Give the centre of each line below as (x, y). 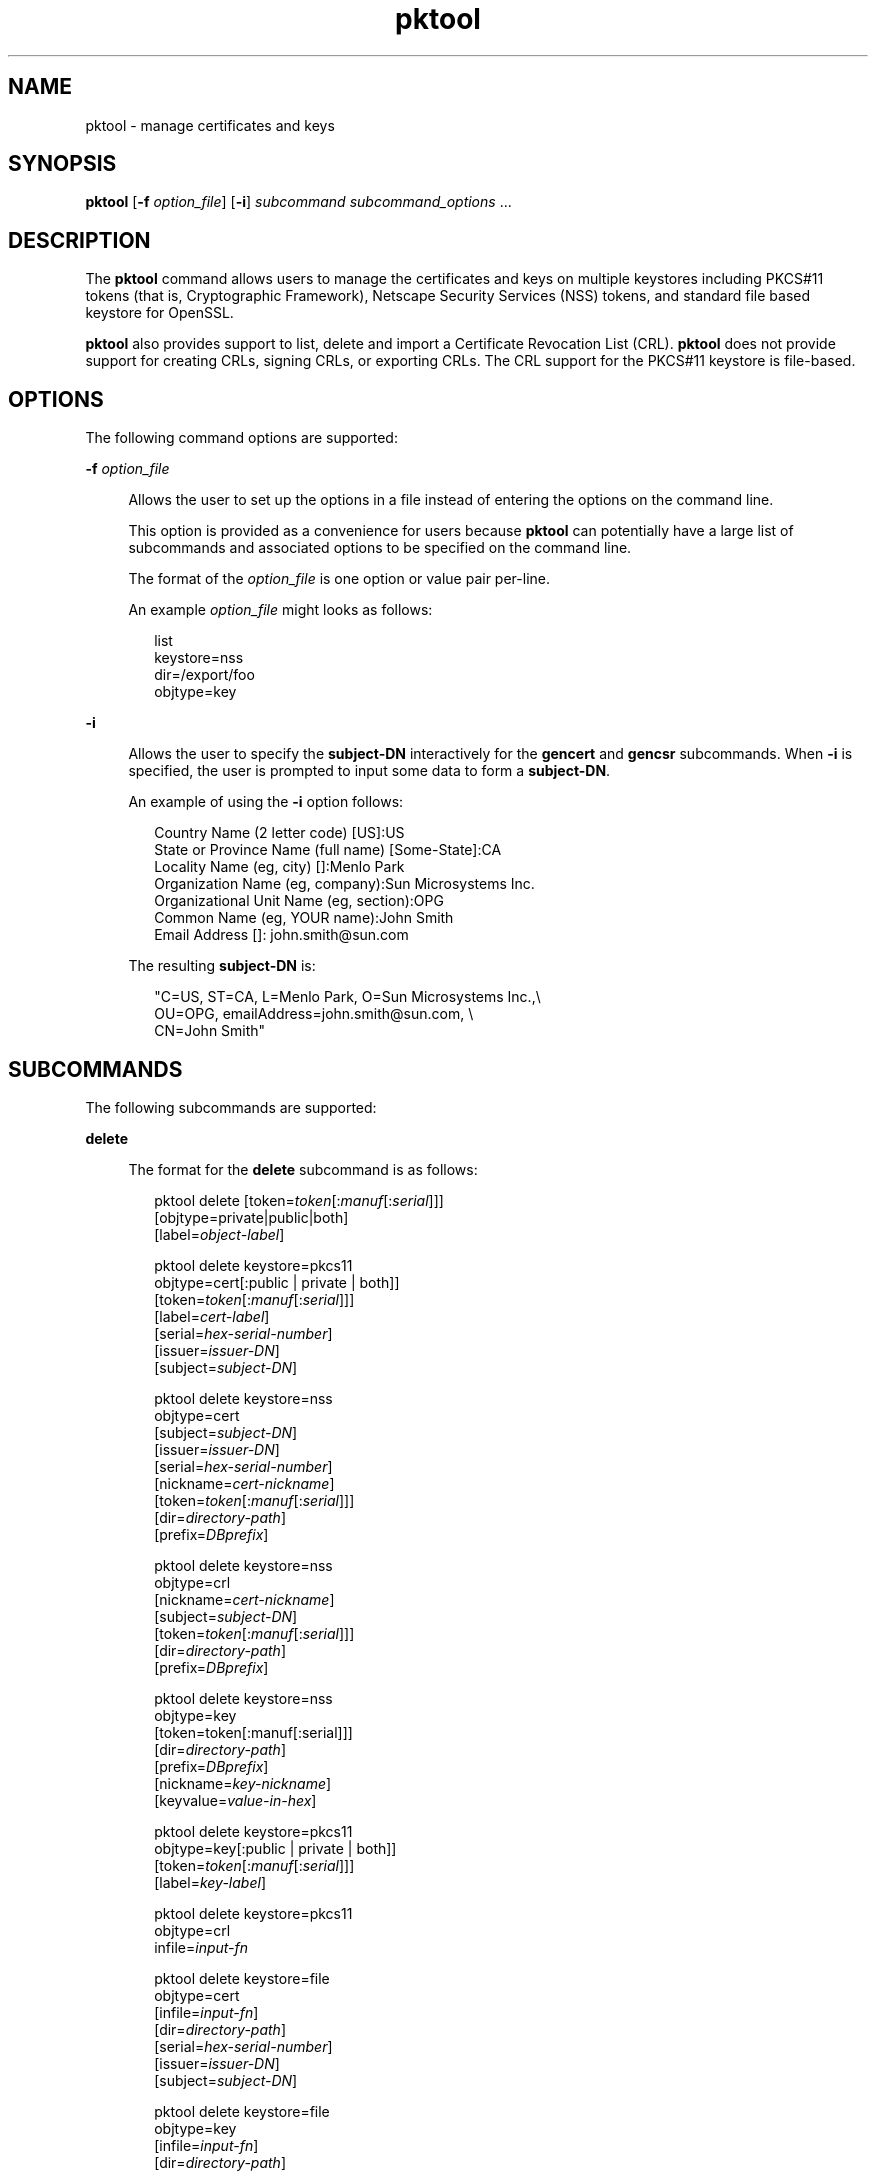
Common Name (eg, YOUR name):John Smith (304, 918)
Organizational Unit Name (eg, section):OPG (299, 901)
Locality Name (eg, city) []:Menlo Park (279, 867)
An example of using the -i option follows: (266, 802)
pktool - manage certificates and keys (210, 125)
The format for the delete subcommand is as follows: (303, 1169)
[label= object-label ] (219, 1234)
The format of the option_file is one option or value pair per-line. (339, 579)
